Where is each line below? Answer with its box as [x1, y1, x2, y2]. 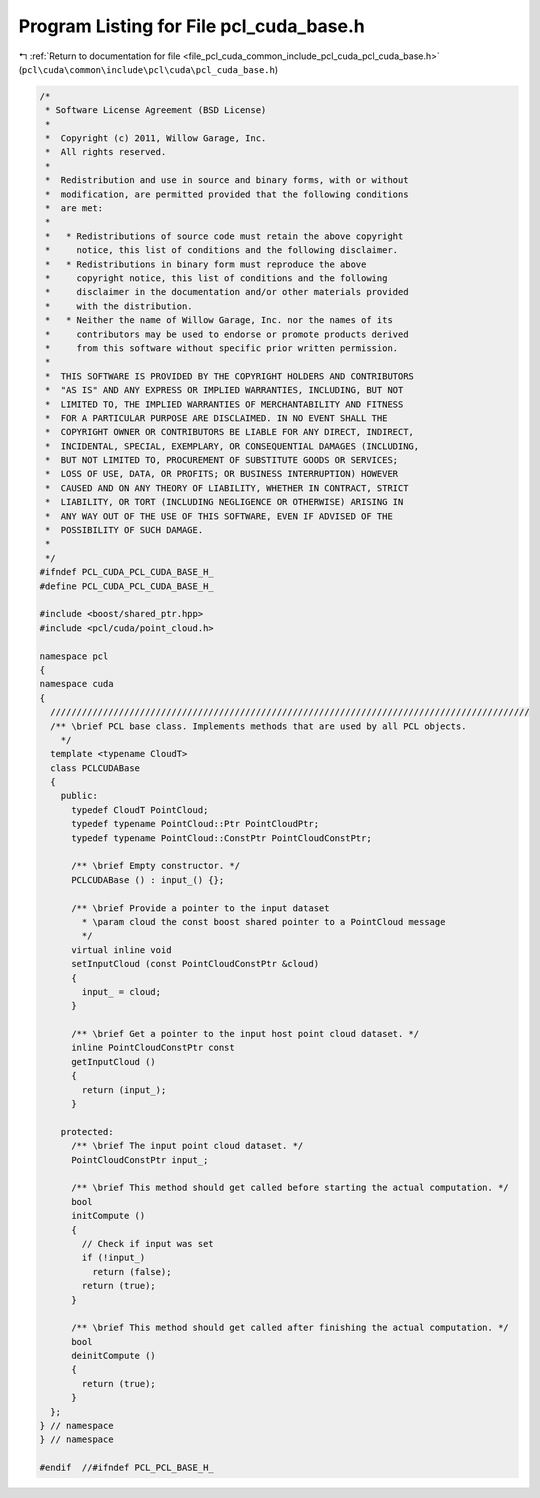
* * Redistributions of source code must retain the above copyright [45, 230, 404, 242]
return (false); [91, 1266, 172, 1277]
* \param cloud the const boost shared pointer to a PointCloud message [81, 916, 446, 927]
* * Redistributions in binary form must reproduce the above [45, 258, 367, 270]
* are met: [45, 203, 104, 214]
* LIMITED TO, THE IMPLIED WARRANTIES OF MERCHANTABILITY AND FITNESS [45, 398, 404, 410]
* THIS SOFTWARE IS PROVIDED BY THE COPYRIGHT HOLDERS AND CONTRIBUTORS [45, 370, 415, 382]
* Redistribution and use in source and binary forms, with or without [45, 175, 409, 186]
